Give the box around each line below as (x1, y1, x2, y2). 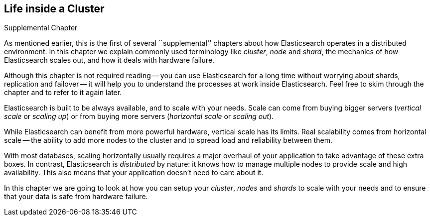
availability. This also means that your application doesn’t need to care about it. (4, 168, 264, 177)
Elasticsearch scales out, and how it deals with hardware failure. (4, 56, 215, 65)
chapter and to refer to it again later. (4, 88, 122, 97)
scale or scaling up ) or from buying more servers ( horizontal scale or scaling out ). (4, 112, 274, 121)
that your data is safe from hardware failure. (4, 192, 148, 201)
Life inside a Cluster (4, 2, 105, 15)
